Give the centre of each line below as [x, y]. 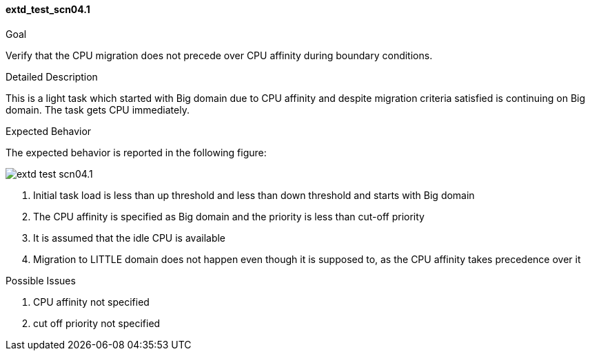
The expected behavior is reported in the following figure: [136, 152]
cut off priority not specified [97, 323]
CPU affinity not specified [91, 302]
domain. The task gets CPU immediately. [98, 109]
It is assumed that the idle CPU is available [130, 238]
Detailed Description [52, 76]
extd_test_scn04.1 [48, 9]
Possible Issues [41, 280]
